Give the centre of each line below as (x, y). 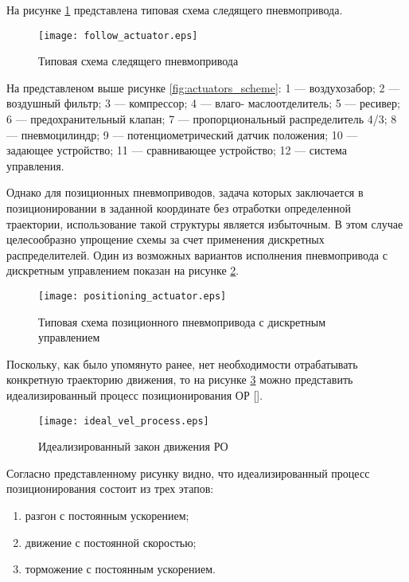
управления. (35, 165)
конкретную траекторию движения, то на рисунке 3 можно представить (180, 379)
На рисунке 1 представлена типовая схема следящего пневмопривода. (175, 10)
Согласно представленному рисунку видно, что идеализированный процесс (188, 473)
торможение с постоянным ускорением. (121, 569)
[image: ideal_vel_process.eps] (124, 421)
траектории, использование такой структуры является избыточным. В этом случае (205, 223)
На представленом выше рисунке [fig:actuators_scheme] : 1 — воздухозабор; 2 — (203, 87)
